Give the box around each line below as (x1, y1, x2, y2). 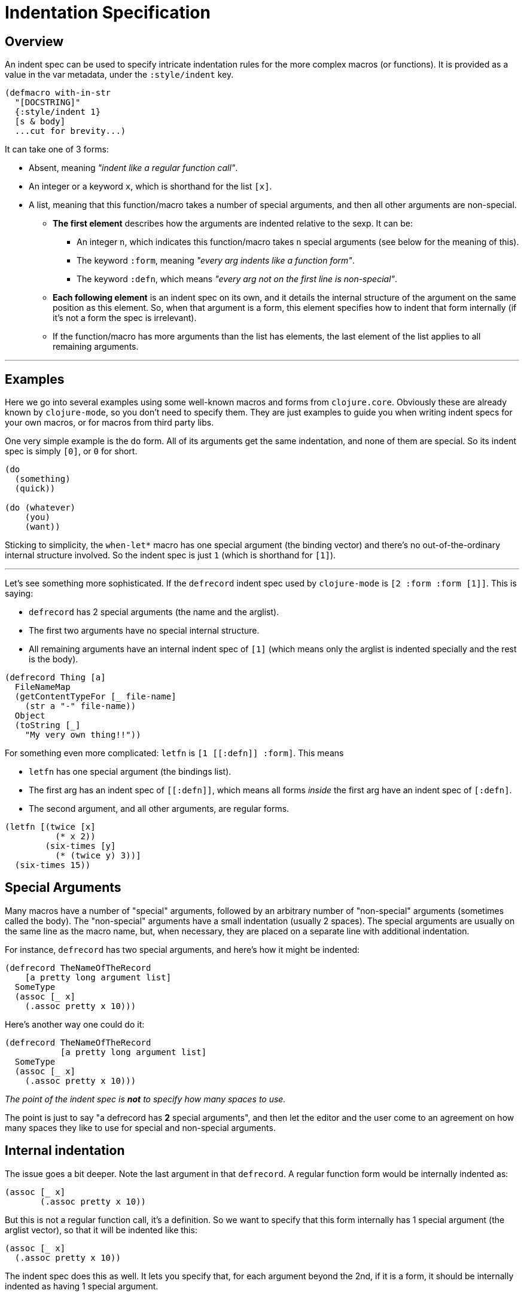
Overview (5, 33, 64, 49)
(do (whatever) (5, 503, 76, 513)
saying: (5, 588, 33, 599)
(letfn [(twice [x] (5, 822, 96, 832)
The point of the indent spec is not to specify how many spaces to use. (5, 1093, 286, 1104)
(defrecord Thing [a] (5, 673, 106, 683)
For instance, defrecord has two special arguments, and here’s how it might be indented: (5, 944, 360, 955)
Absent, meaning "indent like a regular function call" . (29, 163, 238, 173)
